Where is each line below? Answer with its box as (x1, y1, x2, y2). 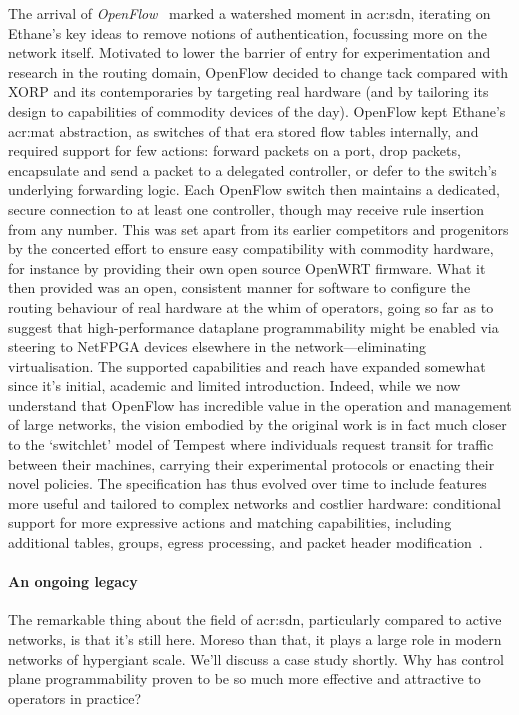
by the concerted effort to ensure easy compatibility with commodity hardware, (8, 238, 494, 259)
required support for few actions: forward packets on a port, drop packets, (8, 140, 461, 161)
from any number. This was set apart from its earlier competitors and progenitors (8, 218, 509, 239)
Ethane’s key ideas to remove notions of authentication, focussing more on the (8, 22, 487, 43)
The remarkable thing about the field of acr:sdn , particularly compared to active (8, 609, 502, 630)
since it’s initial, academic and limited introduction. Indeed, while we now (8, 375, 461, 396)
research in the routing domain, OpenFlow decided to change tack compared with (8, 61, 509, 82)
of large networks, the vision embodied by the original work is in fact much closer (8, 414, 507, 435)
